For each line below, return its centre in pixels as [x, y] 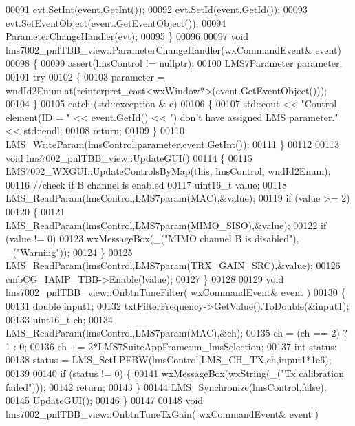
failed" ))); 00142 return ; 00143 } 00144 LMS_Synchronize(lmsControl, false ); [166, 386]
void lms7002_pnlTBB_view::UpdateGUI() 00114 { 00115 [129, 157]
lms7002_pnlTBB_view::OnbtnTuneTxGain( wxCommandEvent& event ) [162, 413]
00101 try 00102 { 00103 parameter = [85, 76]
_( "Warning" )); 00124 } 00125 [69, 252]
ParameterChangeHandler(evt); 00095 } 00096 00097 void [127, 36]
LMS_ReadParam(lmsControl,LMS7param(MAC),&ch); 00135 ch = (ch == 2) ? [177, 333]
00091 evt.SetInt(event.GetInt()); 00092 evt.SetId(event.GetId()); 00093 [157, 9]
